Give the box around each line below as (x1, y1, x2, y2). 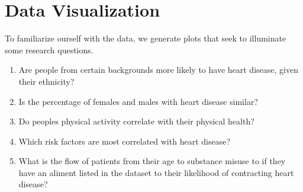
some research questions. (5, 43, 94, 56)
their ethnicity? (18, 75, 75, 87)
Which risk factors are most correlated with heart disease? (18, 135, 230, 147)
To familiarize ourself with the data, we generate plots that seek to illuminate (5, 32, 286, 44)
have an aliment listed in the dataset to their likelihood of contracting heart (18, 166, 294, 178)
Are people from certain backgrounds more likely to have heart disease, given (18, 63, 298, 76)
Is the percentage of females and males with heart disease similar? (18, 95, 258, 107)
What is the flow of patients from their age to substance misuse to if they (18, 155, 286, 167)
